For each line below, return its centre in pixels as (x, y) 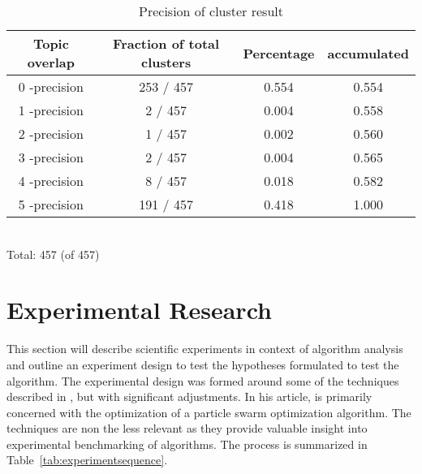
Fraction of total (166, 43)
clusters (166, 62)
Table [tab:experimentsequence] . (87, 460)
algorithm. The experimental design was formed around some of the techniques (203, 380)
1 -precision (51, 110)
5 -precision (51, 204)
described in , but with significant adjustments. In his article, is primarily (189, 396)
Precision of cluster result (211, 11)
